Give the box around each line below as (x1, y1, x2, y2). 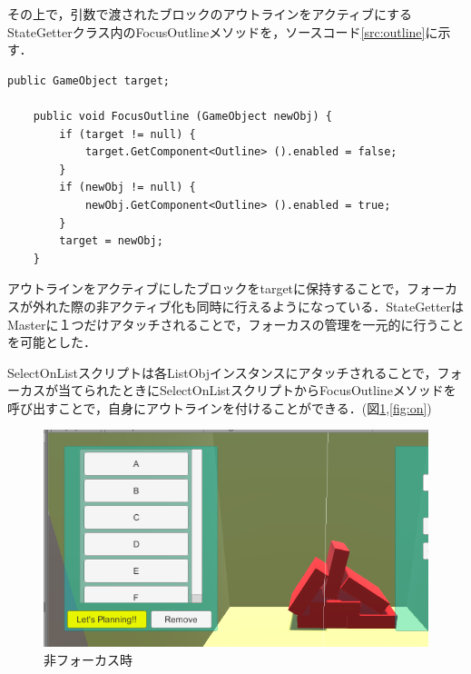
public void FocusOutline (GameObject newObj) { (33, 109, 332, 123)
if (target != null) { (59, 127, 196, 141)
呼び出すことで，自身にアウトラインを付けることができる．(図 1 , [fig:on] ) (7, 398, 432, 417)
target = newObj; (59, 234, 163, 248)
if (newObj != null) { (59, 181, 196, 194)
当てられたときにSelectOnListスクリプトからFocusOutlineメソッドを (57, 381, 456, 400)
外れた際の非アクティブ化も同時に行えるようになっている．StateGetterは (32, 296, 465, 315)
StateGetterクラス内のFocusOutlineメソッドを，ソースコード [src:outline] (7, 22, 426, 41)
